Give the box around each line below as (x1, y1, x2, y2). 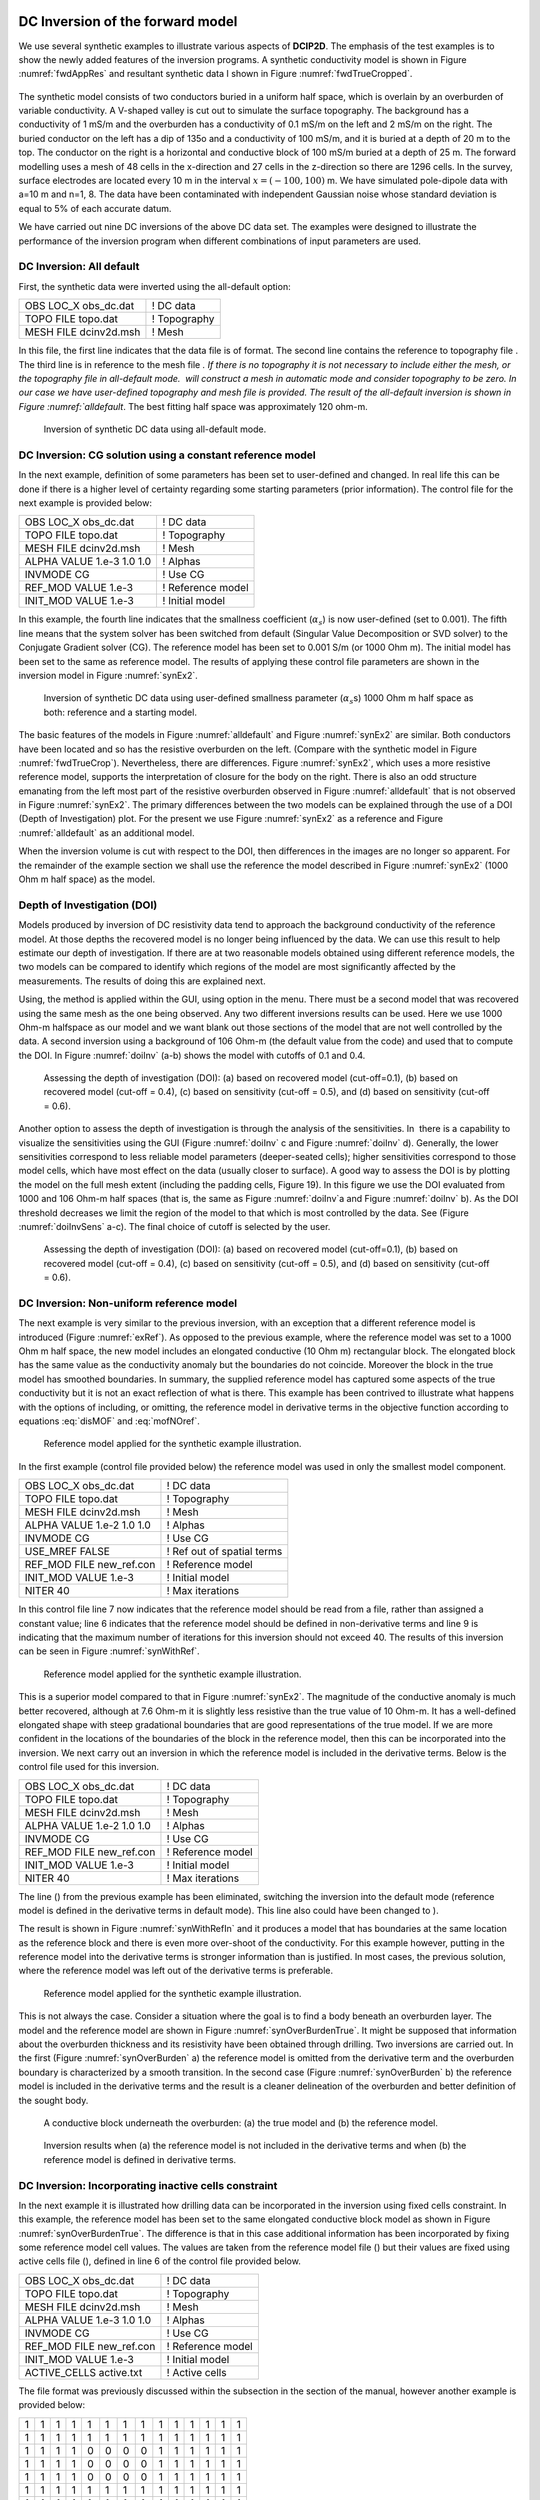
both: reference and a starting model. (43, 706, 197, 718)
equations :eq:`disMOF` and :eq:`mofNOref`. (18, 1415, 200, 1427)
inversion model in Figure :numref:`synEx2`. (18, 669, 199, 681)
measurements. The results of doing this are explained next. (18, 975, 266, 987)
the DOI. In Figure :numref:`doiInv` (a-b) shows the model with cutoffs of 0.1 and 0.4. (18, 1049, 366, 1061)
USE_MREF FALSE (24, 1545, 110, 1559)
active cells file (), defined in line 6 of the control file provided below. (18, 2255, 302, 2267)
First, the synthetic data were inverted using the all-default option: (18, 280, 291, 292)
